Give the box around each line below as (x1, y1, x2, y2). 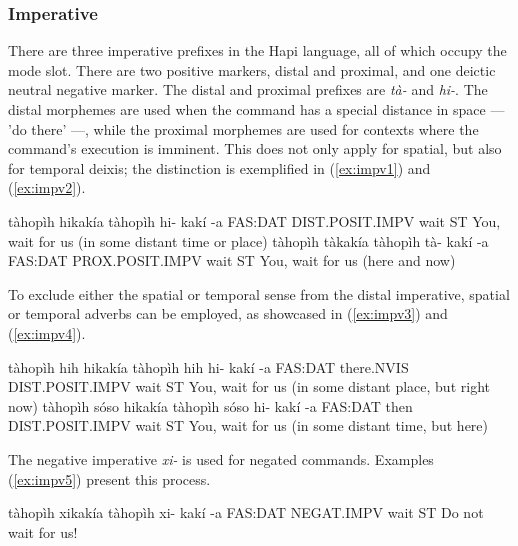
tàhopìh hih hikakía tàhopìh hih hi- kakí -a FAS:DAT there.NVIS (8, 356, 409, 377)
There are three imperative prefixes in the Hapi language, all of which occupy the (8, 40, 507, 61)
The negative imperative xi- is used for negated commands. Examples (8, 448, 434, 469)
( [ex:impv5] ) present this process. (8, 468, 211, 489)
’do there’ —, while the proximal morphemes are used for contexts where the (8, 118, 479, 139)
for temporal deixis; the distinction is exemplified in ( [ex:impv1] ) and (8, 157, 431, 178)
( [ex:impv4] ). (8, 322, 86, 343)
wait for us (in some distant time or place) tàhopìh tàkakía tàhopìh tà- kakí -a (8, 230, 489, 251)
